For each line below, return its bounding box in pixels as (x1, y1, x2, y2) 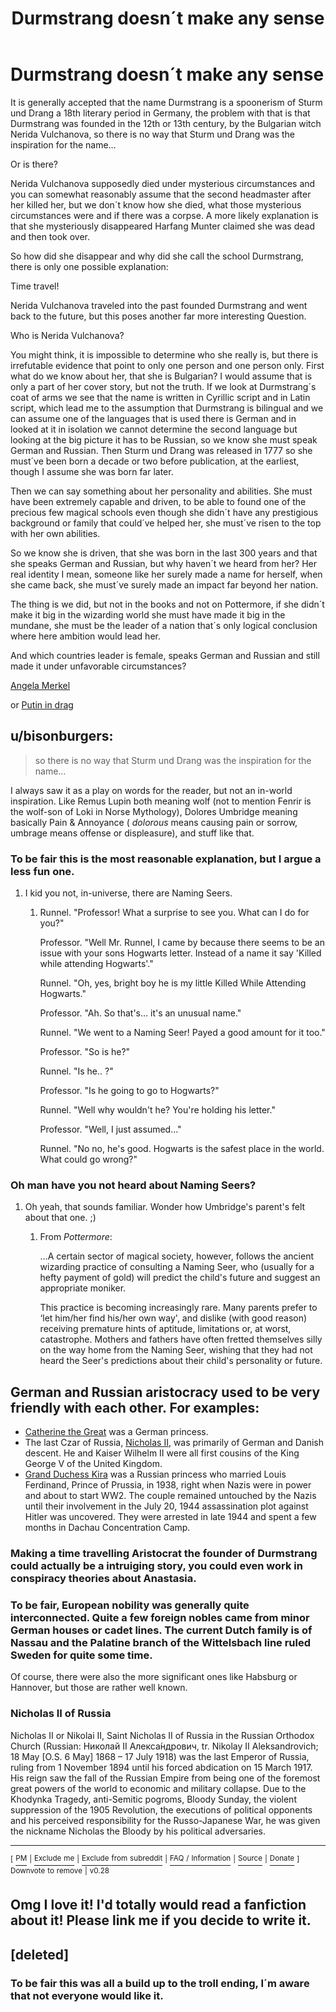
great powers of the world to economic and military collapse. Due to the (10, 1782, 307, 1794)
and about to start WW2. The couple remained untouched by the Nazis (24, 1490, 317, 1502)
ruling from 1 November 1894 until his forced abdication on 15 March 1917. (10, 1761, 313, 1773)
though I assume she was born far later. (10, 465, 174, 477)
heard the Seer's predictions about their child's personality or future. (39, 1355, 323, 1367)
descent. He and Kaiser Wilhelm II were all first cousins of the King (24, 1447, 300, 1459)
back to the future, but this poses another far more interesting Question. (10, 310, 307, 322)
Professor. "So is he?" (39, 1046, 131, 1058)
